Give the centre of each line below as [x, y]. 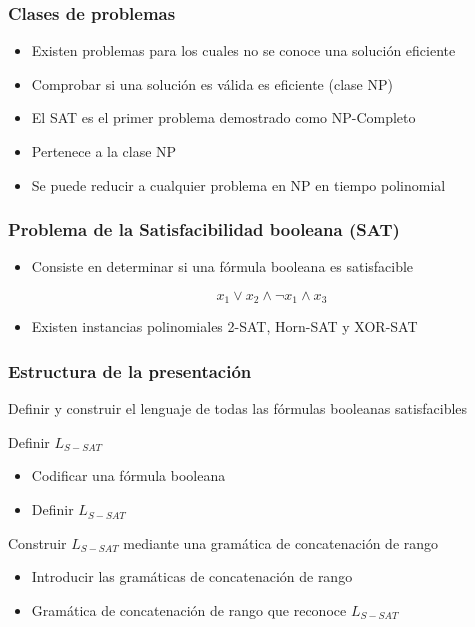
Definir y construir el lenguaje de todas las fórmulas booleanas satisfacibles [238, 408]
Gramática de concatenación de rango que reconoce [189, 609]
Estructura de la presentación [130, 370]
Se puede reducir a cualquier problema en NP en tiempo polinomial [238, 184]
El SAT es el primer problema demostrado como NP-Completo [223, 117]
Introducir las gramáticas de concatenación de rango [192, 576]
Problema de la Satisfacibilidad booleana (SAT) [204, 229]
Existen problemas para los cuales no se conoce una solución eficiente [243, 50]
